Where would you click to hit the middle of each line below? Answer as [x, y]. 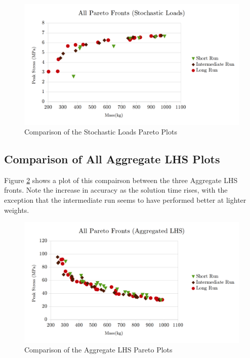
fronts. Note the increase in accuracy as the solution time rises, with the [116, 190]
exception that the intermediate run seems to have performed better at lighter [125, 200]
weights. [17, 210]
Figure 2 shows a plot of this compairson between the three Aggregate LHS [121, 180]
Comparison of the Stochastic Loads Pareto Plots [101, 132]
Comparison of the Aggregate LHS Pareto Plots [98, 350]
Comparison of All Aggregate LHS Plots [112, 159]
